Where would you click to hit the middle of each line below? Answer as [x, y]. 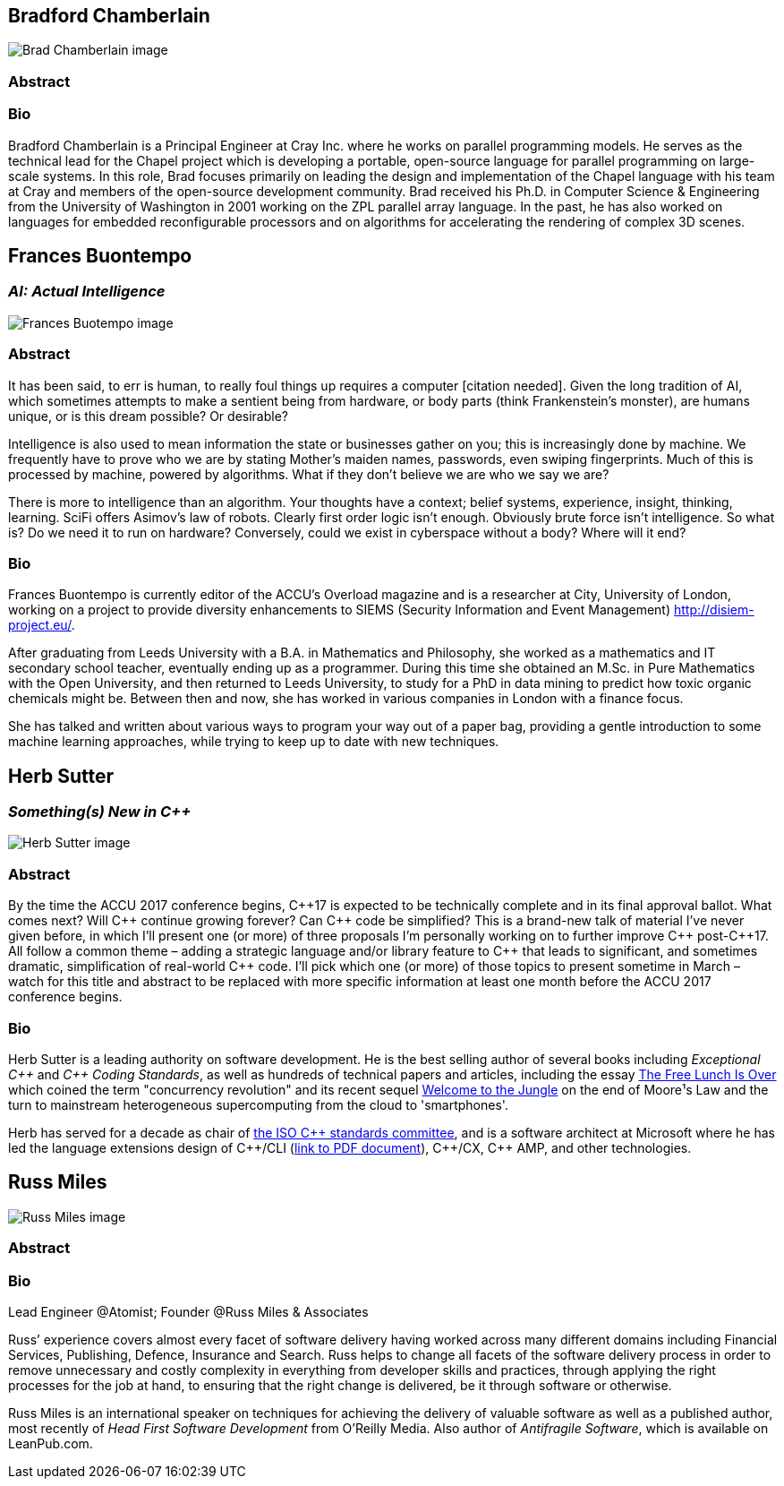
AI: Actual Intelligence [87, 292]
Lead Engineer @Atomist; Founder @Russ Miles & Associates [188, 1311]
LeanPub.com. [51, 1443]
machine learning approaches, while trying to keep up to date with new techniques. [254, 742]
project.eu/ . [42, 625]
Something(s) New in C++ [100, 812]
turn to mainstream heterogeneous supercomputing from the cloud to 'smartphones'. [258, 1104]
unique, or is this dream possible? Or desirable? [148, 416]
